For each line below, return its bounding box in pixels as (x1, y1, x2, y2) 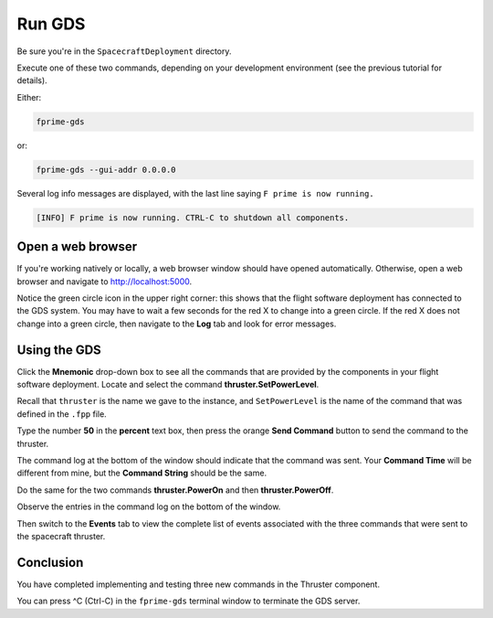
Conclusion (16, 554, 84, 570)
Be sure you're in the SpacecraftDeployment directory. (16, 46, 232, 57)
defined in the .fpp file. (16, 408, 107, 420)
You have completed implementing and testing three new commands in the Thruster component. (16, 579, 381, 590)
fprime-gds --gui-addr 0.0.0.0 (36, 165, 177, 175)
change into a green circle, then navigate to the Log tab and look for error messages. (16, 318, 337, 329)
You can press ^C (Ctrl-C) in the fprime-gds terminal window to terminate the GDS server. (16, 595, 361, 607)
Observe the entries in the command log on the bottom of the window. (16, 501, 281, 512)
